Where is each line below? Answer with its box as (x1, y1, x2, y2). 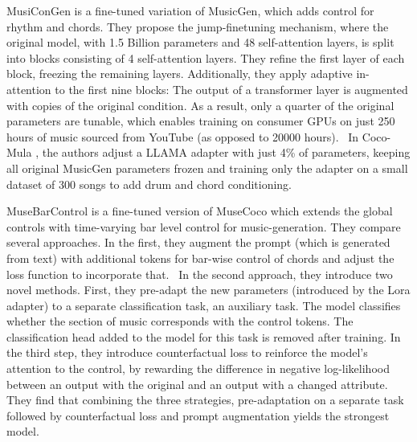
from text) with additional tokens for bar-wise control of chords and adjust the (6, 249, 395, 266)
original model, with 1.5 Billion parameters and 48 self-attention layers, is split (6, 34, 395, 51)
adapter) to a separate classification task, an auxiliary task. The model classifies (6, 297, 401, 313)
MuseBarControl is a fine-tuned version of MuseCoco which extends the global (6, 203, 393, 219)
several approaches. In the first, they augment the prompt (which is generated (6, 234, 390, 251)
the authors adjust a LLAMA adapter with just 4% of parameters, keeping (42, 144, 411, 161)
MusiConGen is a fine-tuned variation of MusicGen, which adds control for (6, 2, 374, 18)
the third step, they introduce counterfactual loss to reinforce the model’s (6, 344, 368, 361)
